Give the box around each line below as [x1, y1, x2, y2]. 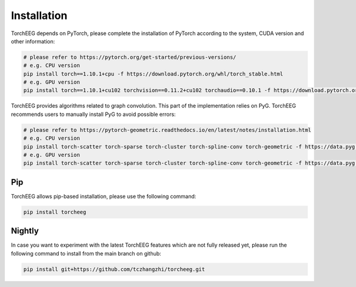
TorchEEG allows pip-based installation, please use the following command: [11, 193, 196, 200]
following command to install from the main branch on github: [11, 250, 161, 257]
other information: [11, 37, 55, 45]
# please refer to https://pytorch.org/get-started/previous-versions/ [23, 53, 237, 61]
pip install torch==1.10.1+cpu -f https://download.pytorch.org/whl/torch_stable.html [23, 70, 284, 77]
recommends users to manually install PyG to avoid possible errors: [11, 111, 176, 118]
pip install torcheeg [23, 209, 87, 215]
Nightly [11, 226, 39, 236]
